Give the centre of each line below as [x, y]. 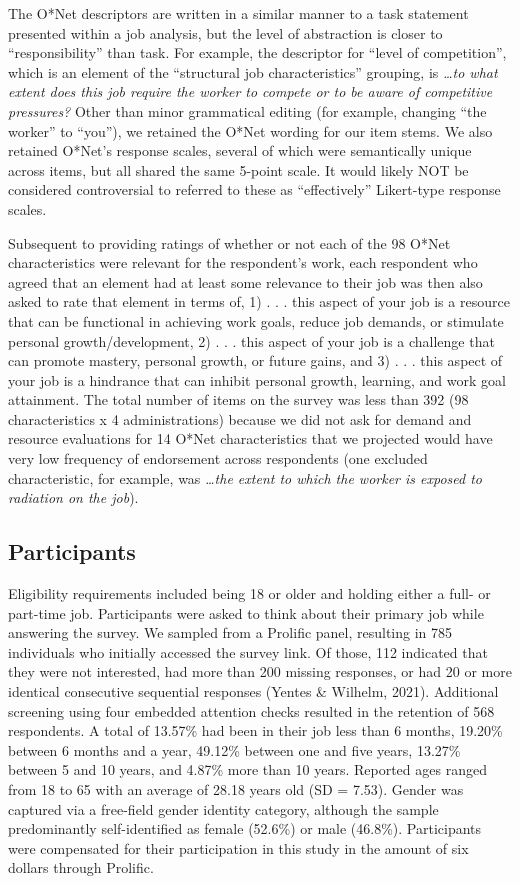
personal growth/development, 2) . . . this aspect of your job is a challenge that [251, 340]
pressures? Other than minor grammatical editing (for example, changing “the [247, 110]
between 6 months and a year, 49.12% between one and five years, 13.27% [234, 749]
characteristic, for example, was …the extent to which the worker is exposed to [245, 477]
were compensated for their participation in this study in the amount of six [238, 847]
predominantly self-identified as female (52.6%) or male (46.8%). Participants [245, 828]
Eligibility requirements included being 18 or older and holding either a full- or [249, 593]
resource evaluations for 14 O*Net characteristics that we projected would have [250, 438]
